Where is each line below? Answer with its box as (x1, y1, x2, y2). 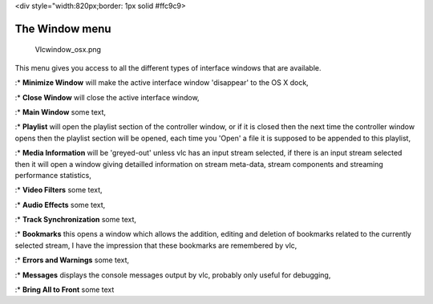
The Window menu (14, 22, 111, 35)
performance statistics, (14, 170, 92, 180)
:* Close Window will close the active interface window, (14, 92, 200, 102)
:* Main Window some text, (14, 107, 107, 116)
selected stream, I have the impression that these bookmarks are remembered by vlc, (14, 241, 297, 250)
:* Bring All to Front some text (14, 285, 115, 294)
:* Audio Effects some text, (14, 200, 106, 209)
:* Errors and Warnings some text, (14, 255, 130, 265)
